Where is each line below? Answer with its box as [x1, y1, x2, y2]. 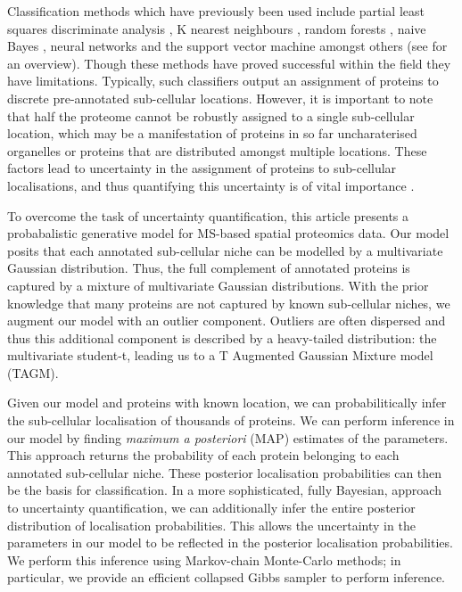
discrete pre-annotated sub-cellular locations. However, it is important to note [7, 88, 433, 107]
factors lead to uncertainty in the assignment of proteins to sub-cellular [7, 159, 397, 177]
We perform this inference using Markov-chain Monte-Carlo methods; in [7, 550, 401, 569]
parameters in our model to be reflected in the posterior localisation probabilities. [7, 533, 453, 552]
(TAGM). [7, 363, 59, 382]
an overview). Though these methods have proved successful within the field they [7, 53, 451, 72]
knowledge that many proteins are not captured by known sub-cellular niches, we [7, 293, 450, 312]
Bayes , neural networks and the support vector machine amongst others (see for [7, 37, 448, 55]
